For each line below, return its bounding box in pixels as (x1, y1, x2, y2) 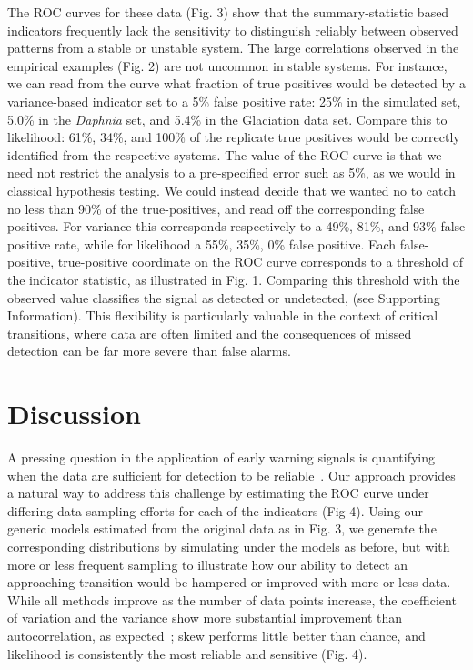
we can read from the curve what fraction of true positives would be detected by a (7, 74, 466, 93)
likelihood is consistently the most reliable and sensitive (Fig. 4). (7, 644, 367, 663)
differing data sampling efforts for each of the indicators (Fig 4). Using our (7, 501, 423, 520)
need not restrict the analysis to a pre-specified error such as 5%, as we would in (7, 163, 456, 182)
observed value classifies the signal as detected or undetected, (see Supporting (7, 288, 440, 307)
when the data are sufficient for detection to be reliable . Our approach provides (7, 465, 456, 484)
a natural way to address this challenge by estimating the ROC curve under (7, 483, 429, 502)
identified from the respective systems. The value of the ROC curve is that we (7, 145, 442, 164)
